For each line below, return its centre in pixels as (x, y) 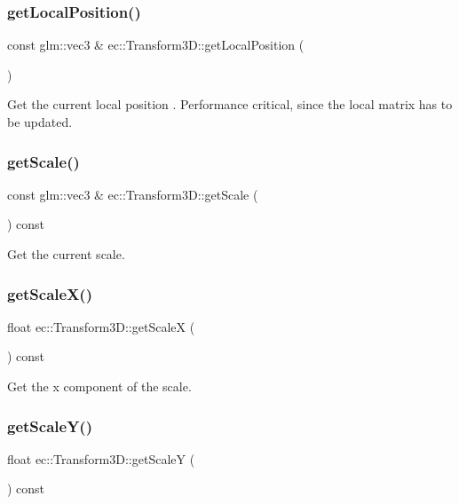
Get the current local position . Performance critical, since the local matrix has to (230, 104)
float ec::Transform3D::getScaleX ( (101, 326)
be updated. (40, 122)
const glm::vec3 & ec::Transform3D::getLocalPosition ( (156, 45)
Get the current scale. (66, 254)
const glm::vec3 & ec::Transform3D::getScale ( (133, 194)
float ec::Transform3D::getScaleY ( (101, 458)
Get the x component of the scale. (99, 386)
